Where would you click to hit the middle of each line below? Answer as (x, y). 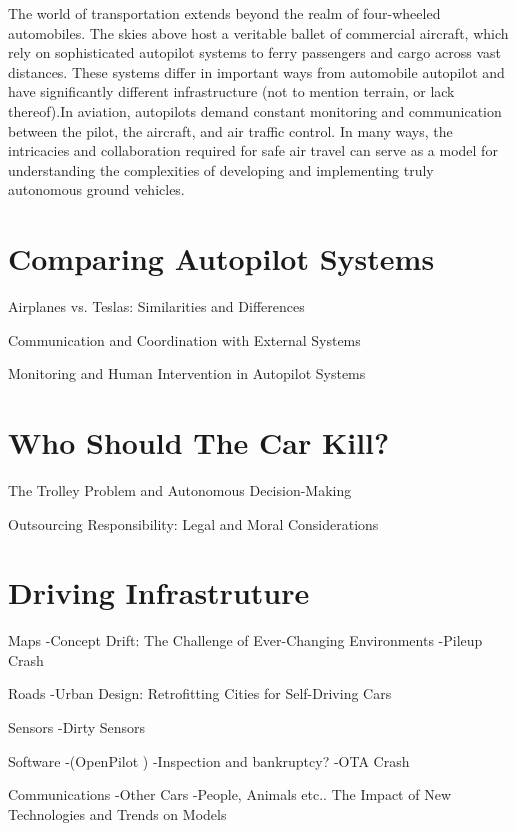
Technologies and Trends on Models (117, 813)
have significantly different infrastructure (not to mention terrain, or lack (231, 91)
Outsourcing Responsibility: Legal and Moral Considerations (193, 523)
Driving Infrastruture (159, 592)
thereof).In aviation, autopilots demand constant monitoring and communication (255, 110)
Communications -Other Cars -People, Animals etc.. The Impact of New (230, 794)
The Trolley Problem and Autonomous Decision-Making (180, 489)
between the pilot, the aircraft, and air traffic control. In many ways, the (230, 130)
